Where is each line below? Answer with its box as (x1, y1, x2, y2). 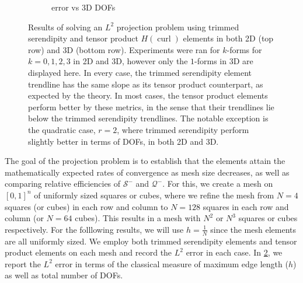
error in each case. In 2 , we (186, 246, 283, 258)
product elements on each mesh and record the (5, 246, 172, 258)
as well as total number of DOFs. (5, 269, 123, 281)
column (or (5, 212, 44, 224)
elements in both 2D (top (183, 32, 274, 44)
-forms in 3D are (194, 55, 253, 67)
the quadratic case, (28, 123, 96, 135)
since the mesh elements (210, 223, 297, 235)
